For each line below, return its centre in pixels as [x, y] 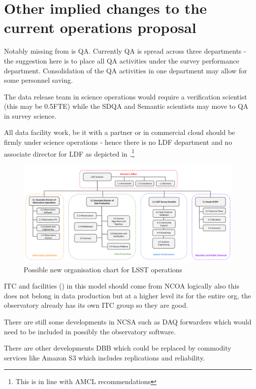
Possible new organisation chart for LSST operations [103, 269]
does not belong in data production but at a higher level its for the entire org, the [128, 295]
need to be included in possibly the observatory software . [90, 331]
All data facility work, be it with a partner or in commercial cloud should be [120, 132]
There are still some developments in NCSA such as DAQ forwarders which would [128, 321]
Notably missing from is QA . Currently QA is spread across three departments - [125, 51]
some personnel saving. [38, 80]
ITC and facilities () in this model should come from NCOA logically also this [122, 286]
